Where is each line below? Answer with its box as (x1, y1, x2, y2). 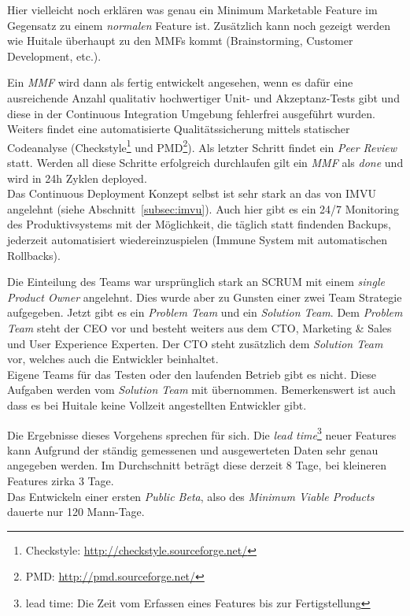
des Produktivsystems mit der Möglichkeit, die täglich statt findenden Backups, (7, 216, 391, 232)
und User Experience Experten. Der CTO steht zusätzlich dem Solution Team (7, 335, 383, 351)
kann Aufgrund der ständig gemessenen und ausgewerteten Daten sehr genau (7, 441, 379, 458)
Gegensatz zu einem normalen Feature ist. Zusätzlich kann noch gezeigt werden (7, 17, 390, 33)
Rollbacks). (7, 247, 61, 263)
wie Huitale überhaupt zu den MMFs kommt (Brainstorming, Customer (7, 32, 353, 49)
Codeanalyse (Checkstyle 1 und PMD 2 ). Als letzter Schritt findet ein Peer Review (7, 136, 397, 155)
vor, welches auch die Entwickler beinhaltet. (7, 351, 219, 367)
